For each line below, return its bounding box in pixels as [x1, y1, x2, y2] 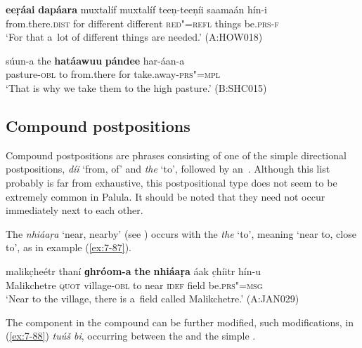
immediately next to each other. [6, 203, 143, 217]
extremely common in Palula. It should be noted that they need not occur [6, 189, 325, 203]
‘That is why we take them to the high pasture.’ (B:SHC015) [6, 80, 267, 95]
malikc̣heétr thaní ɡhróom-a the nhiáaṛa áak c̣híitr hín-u [6, 263, 261, 278]
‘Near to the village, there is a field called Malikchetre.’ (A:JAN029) [6, 291, 299, 306]
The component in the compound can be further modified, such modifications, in [6, 314, 354, 329]
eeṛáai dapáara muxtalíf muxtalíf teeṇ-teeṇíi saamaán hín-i [6, 2, 268, 16]
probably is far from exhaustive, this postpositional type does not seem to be [6, 175, 337, 189]
